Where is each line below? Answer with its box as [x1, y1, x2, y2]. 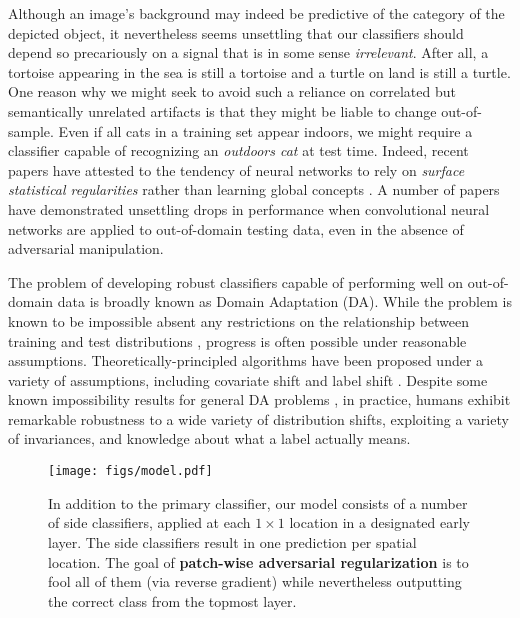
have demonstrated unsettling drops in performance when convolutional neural [8, 198, 490, 219]
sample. [8, 120, 54, 141]
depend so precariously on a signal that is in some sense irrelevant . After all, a [8, 42, 489, 63]
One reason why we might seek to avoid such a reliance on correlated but [8, 81, 456, 102]
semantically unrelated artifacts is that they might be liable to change [8, 100, 437, 121]
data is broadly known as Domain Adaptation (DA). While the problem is [57, 291, 512, 312]
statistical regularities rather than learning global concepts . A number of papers [8, 179, 500, 200]
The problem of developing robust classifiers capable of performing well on [8, 271, 464, 292]
